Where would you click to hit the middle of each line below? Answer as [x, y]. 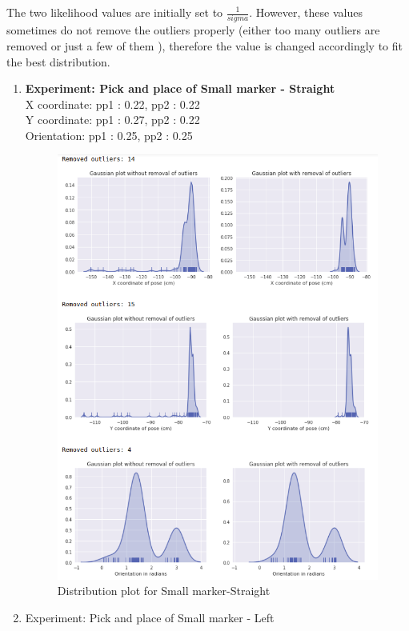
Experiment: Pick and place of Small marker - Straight [180, 88]
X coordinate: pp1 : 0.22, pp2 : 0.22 [112, 104]
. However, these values [306, 12]
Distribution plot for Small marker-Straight [164, 591]
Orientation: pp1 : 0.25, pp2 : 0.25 [109, 135]
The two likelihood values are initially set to [115, 12]
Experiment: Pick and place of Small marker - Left [150, 617]
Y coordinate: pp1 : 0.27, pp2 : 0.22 [112, 120]
